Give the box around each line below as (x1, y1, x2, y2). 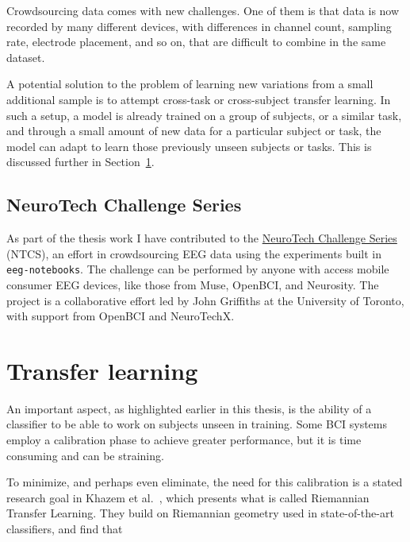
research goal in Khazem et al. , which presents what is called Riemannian (6, 489, 370, 505)
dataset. (6, 48, 45, 65)
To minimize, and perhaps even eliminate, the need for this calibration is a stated (6, 474, 403, 490)
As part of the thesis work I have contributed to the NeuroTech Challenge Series (6, 230, 397, 246)
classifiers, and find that (6, 521, 123, 537)
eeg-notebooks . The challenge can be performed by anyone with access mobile (6, 261, 389, 277)
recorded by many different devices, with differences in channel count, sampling (6, 17, 392, 34)
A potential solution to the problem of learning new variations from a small (6, 75, 374, 92)
